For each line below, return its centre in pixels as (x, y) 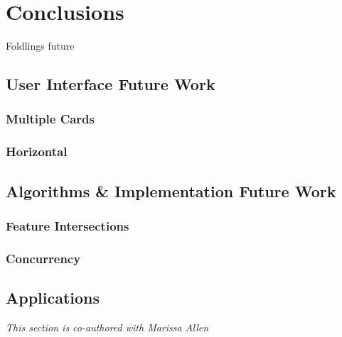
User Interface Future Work (111, 84)
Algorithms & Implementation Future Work (171, 190)
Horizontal (37, 151)
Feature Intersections (68, 225)
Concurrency (43, 258)
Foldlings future (40, 46)
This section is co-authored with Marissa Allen (107, 327)
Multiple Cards (50, 119)
